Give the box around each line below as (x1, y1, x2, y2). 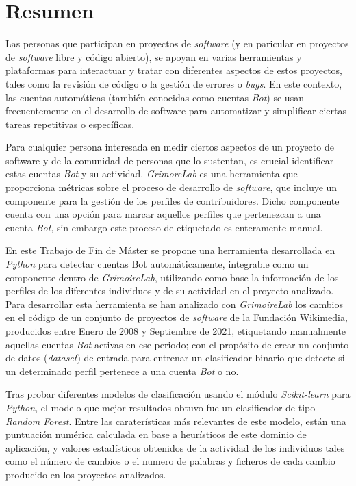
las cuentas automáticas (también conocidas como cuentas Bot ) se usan (5, 90, 304, 104)
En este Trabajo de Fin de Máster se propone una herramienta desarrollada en (5, 243, 335, 257)
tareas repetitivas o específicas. (5, 116, 135, 131)
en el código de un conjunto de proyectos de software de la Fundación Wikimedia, (5, 310, 348, 324)
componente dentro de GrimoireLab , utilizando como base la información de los (5, 270, 339, 284)
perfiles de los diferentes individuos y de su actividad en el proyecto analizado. (5, 283, 334, 298)
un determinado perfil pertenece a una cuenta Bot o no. (5, 363, 239, 378)
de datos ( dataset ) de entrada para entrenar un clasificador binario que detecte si (5, 350, 345, 365)
